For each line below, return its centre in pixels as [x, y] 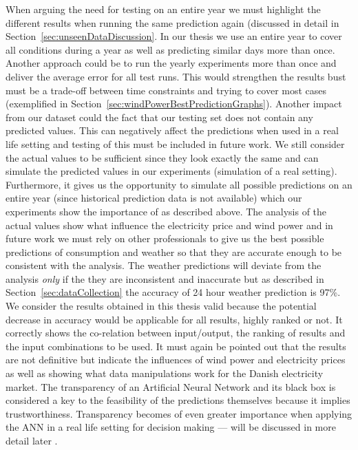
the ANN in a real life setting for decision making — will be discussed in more [171, 427]
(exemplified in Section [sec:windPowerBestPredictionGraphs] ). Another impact [174, 104]
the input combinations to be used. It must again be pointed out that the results [176, 346]
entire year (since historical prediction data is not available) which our [154, 198]
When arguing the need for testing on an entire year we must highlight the [163, 9]
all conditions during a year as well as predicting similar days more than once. [170, 49]
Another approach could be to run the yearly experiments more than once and [171, 63]
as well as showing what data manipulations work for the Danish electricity [165, 373]
